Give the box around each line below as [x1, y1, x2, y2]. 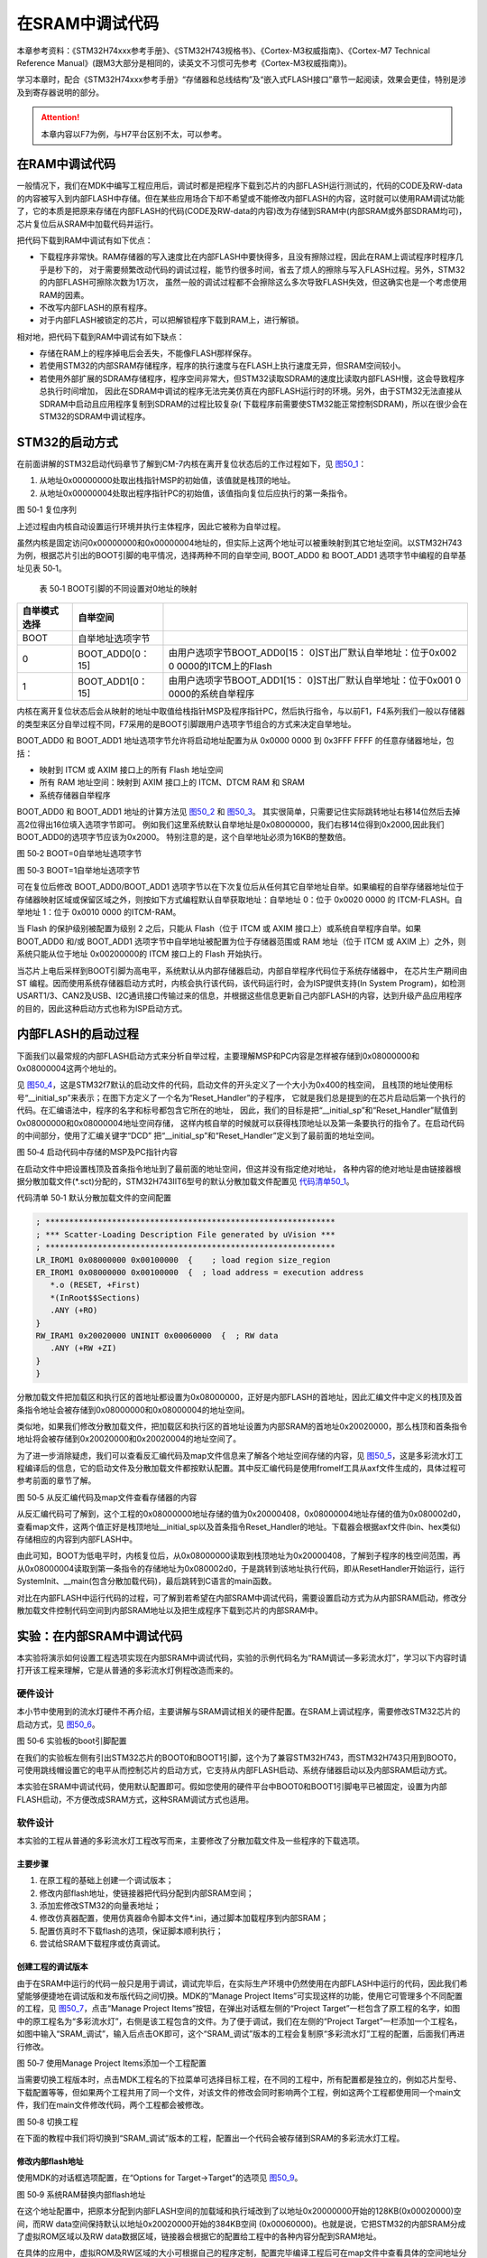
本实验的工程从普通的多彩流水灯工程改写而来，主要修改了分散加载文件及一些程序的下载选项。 [16, 1834, 364, 1846]
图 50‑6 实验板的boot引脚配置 [16, 1735, 127, 1747]
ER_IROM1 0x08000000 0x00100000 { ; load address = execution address [35, 1267, 364, 1278]
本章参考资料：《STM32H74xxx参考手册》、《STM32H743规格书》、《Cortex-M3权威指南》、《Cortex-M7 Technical [16, 45, 430, 56]
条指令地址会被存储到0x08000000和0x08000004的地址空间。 [16, 1404, 250, 1415]
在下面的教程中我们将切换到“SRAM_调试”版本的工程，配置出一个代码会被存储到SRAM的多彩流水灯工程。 [16, 2132, 405, 2143]
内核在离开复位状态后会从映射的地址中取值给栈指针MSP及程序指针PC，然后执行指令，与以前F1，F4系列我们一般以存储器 [16, 705, 466, 717]
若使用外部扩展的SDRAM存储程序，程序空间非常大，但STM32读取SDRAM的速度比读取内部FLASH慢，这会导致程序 [39, 373, 464, 384]
